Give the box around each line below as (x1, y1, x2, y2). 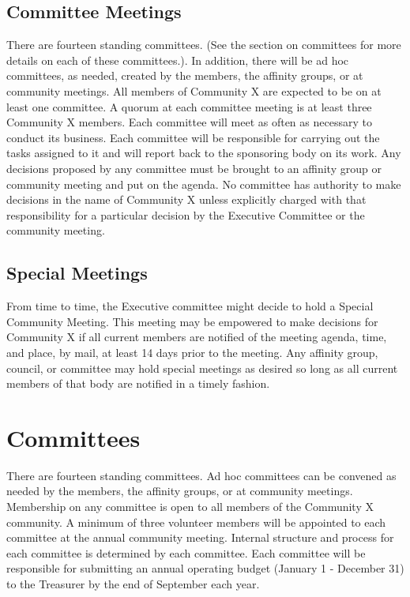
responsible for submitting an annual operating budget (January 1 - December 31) (6, 560, 404, 576)
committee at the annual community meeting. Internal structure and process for (6, 529, 394, 546)
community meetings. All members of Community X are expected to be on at (6, 82, 382, 99)
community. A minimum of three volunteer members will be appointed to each (6, 513, 386, 530)
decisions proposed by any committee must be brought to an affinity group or (6, 160, 382, 176)
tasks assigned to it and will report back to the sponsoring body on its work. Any (6, 145, 401, 161)
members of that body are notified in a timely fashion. (6, 375, 270, 392)
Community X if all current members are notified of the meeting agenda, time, (6, 329, 387, 345)
